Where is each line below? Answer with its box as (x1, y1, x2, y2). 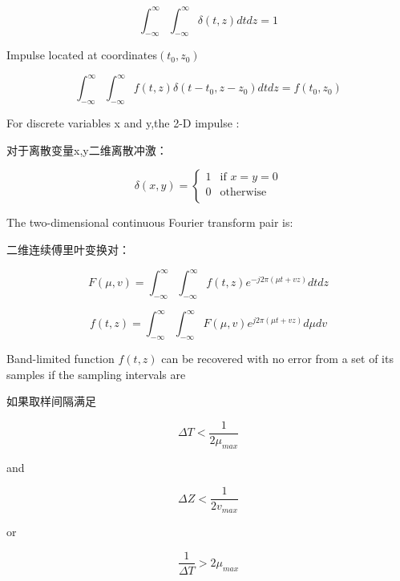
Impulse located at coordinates (6, 46, 158, 63)
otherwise (220, 187, 267, 199)
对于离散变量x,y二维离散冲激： (6, 141, 168, 158)
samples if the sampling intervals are (6, 365, 186, 382)
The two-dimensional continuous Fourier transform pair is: (6, 214, 293, 231)
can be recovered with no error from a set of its (161, 350, 394, 367)
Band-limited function (6, 350, 115, 367)
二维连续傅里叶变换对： (6, 240, 130, 257)
